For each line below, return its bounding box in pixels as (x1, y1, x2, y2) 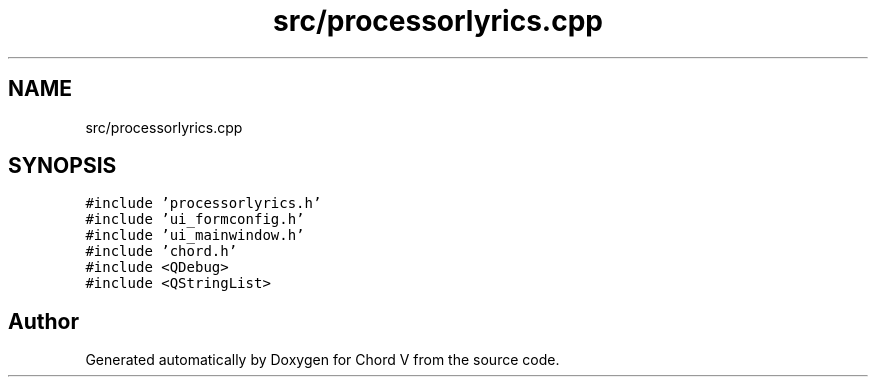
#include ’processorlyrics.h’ (85, 195, 322, 212)
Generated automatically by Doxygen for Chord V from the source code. (85, 351, 560, 369)
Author (8, 308, 79, 334)
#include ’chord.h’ (85, 243, 238, 260)
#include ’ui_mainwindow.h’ (85, 227, 305, 244)
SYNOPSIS (8, 153, 117, 179)
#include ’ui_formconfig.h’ (85, 211, 305, 228)
